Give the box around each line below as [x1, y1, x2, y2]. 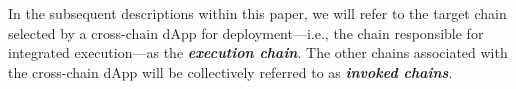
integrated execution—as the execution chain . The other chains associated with [8, 42, 508, 63]
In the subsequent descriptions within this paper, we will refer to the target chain [8, 3, 507, 23]
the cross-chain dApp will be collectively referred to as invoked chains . [8, 61, 453, 82]
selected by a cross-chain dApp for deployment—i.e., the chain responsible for [8, 22, 484, 43]
